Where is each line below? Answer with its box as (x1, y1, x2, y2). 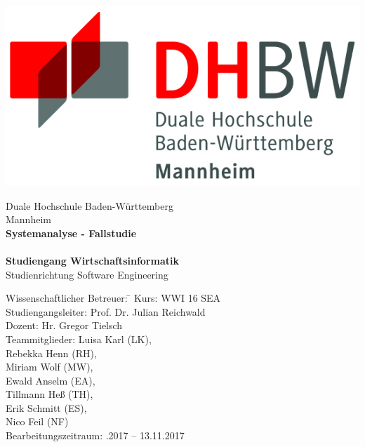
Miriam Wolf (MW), (6, 359, 93, 374)
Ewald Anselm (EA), (6, 373, 95, 387)
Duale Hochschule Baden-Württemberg (6, 198, 173, 213)
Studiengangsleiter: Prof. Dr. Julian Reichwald (6, 304, 206, 319)
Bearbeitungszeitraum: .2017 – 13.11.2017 (6, 428, 185, 443)
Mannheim (6, 212, 51, 227)
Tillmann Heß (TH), (6, 387, 93, 401)
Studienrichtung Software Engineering (6, 267, 168, 281)
